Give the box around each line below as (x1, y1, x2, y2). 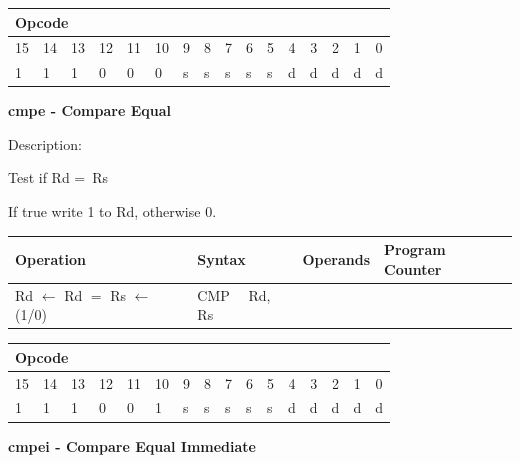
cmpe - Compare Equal (8, 100, 171, 121)
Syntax (197, 248, 246, 269)
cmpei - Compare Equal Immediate (8, 435, 256, 456)
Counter (384, 258, 442, 279)
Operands (302, 248, 371, 269)
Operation (15, 248, 87, 269)
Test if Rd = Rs (8, 167, 109, 188)
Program (384, 239, 446, 260)
